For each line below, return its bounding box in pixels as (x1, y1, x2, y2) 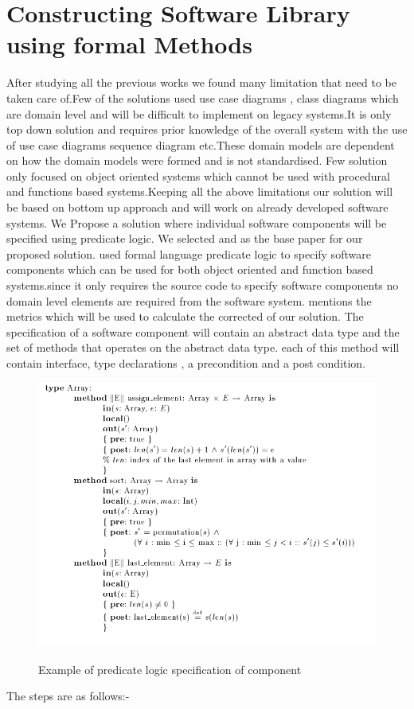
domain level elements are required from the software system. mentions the (6, 292, 372, 309)
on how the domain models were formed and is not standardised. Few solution (6, 152, 388, 169)
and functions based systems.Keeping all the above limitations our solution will (6, 183, 393, 200)
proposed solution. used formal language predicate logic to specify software (6, 245, 371, 262)
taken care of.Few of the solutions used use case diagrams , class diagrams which (6, 89, 399, 106)
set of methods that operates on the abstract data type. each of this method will (6, 339, 400, 356)
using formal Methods (6, 28, 252, 60)
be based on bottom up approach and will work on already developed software (6, 199, 389, 216)
